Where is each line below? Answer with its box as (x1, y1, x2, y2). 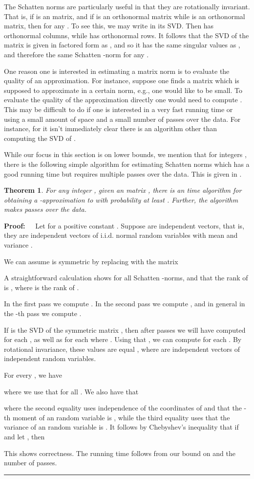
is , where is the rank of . (4, 282, 79, 292)
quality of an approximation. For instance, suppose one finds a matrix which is (4, 75, 239, 86)
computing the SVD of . (4, 133, 76, 143)
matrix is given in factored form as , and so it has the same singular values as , (4, 40, 240, 50)
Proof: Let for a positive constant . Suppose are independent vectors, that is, (4, 220, 245, 230)
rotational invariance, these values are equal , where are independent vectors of (4, 343, 240, 354)
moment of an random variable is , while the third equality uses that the (12, 412, 230, 422)
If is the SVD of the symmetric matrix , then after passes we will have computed (4, 324, 246, 335)
